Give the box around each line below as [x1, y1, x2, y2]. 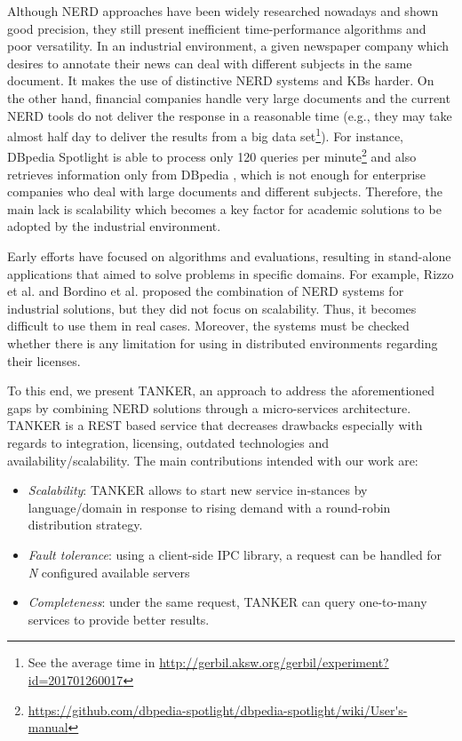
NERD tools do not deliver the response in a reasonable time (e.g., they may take [7, 106, 452, 124]
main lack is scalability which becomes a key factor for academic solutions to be [7, 199, 442, 218]
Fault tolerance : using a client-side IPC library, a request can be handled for [28, 545, 442, 563]
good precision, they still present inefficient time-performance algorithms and [7, 19, 426, 37]
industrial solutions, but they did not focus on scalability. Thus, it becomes [7, 299, 417, 317]
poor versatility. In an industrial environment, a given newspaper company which [7, 36, 450, 55]
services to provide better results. [28, 610, 210, 628]
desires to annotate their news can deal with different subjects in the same [7, 53, 412, 72]
